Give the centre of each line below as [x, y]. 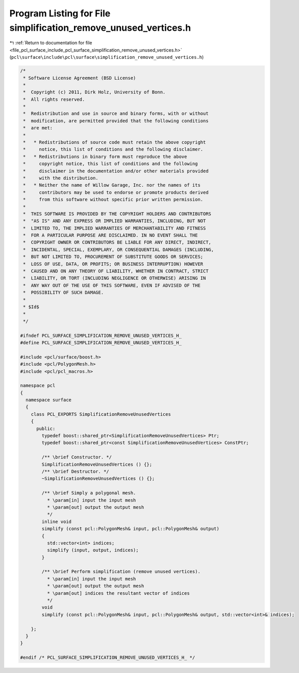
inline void [56, 521]
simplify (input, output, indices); [93, 550]
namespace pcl [38, 386]
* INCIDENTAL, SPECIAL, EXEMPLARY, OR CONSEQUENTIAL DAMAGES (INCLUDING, [119, 250]
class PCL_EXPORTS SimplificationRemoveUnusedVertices [101, 414]
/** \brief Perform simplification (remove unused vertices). [121, 572]
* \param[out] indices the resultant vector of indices [118, 593]
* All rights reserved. [54, 99]
